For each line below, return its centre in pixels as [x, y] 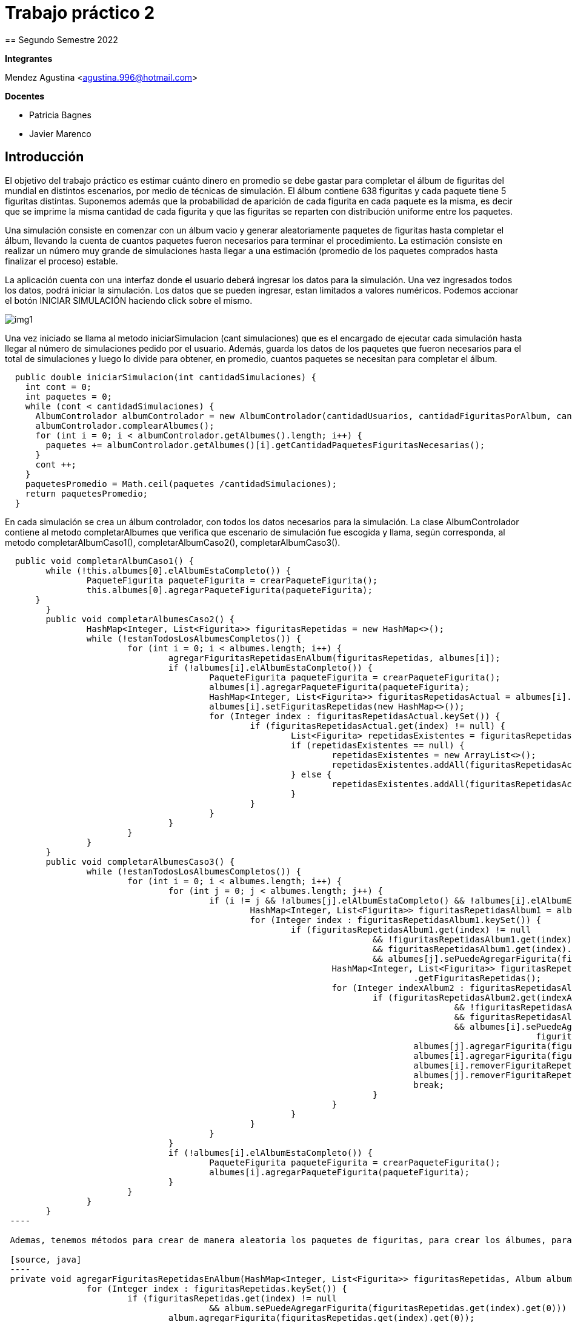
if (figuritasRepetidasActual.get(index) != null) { [378, 726]
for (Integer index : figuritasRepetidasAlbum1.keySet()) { [396, 920]
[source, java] [46, 1259]
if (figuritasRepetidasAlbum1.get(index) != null [411, 929]
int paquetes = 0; [69, 396]
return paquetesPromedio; [87, 493]
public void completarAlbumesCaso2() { [140, 619]
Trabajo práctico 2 [80, 13]
